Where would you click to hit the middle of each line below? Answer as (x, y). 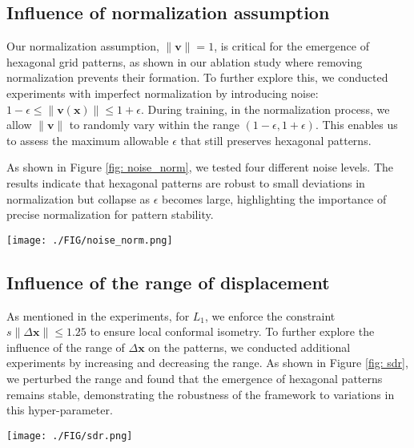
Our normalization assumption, (83, 46)
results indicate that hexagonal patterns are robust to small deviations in (186, 182)
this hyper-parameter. (60, 410)
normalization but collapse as (78, 198)
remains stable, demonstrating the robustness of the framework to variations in (201, 394)
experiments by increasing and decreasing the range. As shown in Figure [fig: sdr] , (207, 363)
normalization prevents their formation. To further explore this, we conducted (197, 77)
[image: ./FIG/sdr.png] (70, 436)
